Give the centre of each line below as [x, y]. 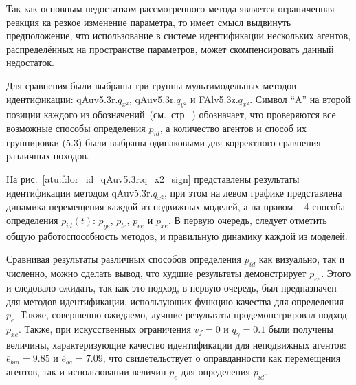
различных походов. [48, 156]
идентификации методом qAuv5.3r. [80, 192]
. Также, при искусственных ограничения [105, 328]
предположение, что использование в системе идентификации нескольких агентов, [179, 35]
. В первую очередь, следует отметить [247, 220]
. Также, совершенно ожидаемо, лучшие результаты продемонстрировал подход [181, 315]
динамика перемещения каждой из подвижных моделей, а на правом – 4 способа [176, 207]
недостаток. [30, 62]
